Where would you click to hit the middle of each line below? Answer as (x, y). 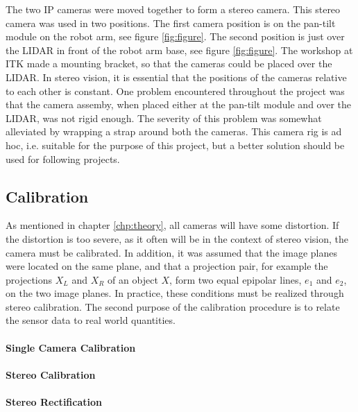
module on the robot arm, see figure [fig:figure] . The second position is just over (175, 36)
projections (29, 279)
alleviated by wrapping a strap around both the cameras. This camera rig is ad (174, 131)
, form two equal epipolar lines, (236, 279)
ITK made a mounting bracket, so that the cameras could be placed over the (169, 63)
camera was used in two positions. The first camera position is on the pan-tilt (171, 23)
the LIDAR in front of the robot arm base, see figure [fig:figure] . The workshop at (179, 50)
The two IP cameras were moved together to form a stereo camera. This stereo (173, 9)
